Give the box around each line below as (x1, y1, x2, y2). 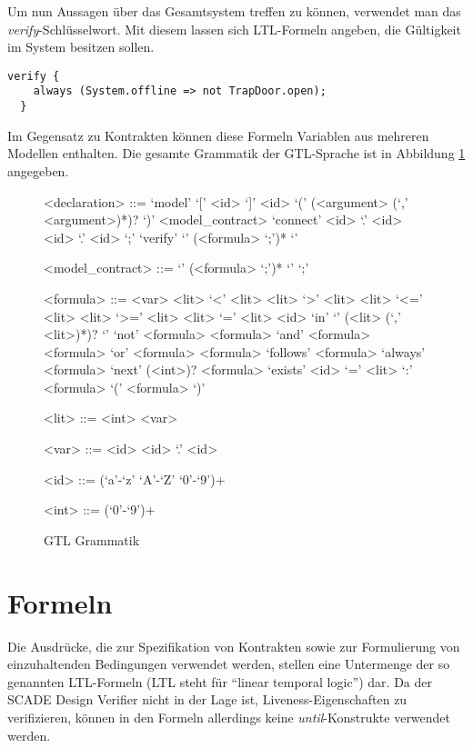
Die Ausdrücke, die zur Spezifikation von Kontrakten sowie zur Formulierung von (7, 636, 460, 655)
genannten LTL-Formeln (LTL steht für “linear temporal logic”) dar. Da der (7, 672, 432, 691)
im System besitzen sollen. (7, 37, 155, 56)
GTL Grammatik (44, 530, 140, 549)
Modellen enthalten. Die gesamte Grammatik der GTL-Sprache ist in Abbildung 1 (7, 144, 466, 163)
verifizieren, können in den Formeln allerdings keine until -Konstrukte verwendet (7, 707, 451, 726)
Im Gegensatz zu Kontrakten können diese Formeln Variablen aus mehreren (7, 125, 429, 145)
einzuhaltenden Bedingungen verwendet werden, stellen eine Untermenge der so (7, 654, 450, 673)
